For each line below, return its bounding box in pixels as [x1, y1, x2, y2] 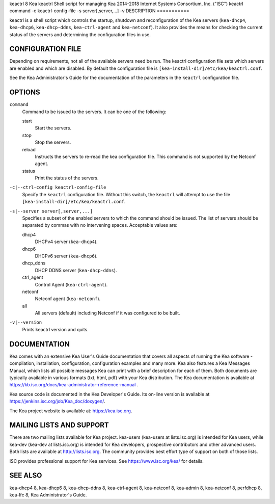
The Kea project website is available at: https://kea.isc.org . [9, 408, 132, 414]
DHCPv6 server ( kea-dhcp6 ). [35, 253, 98, 259]
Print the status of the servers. [35, 175, 99, 181]
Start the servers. [35, 125, 71, 131]
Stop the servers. [35, 139, 71, 145]
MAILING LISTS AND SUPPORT [9, 421, 109, 430]
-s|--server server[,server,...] [9, 208, 93, 214]
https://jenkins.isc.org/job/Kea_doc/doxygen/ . [9, 398, 105, 405]
